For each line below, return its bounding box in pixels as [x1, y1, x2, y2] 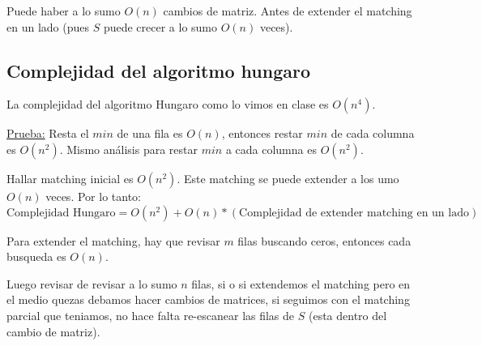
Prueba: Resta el [6, 125, 89, 142]
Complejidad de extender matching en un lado [239, 207, 469, 219]
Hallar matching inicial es [6, 169, 134, 186]
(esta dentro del [308, 306, 387, 323]
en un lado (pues [6, 18, 89, 35]
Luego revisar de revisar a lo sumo [6, 275, 177, 292]
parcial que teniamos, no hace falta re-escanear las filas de [6, 306, 295, 323]
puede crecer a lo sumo [103, 18, 218, 35]
